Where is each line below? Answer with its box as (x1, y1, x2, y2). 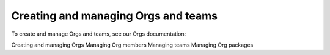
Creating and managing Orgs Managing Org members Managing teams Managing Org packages (11, 41, 254, 48)
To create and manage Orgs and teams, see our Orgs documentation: (11, 30, 186, 37)
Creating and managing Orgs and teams (11, 9, 218, 22)
